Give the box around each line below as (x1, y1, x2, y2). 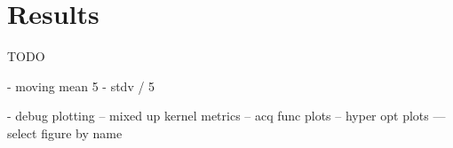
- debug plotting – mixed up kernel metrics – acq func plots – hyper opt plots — (7, 106, 446, 125)
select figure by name (7, 123, 123, 142)
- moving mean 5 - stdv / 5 (7, 76, 155, 95)
